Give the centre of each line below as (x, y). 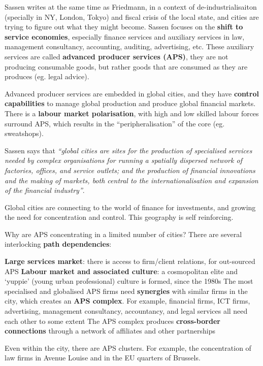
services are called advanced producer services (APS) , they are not (117, 56)
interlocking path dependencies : (58, 244)
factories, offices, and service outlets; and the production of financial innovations (130, 170)
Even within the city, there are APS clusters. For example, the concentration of (128, 347)
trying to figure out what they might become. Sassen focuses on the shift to (124, 27)
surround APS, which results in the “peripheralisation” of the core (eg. (115, 123)
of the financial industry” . (45, 190)
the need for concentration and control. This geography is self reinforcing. (119, 217)
